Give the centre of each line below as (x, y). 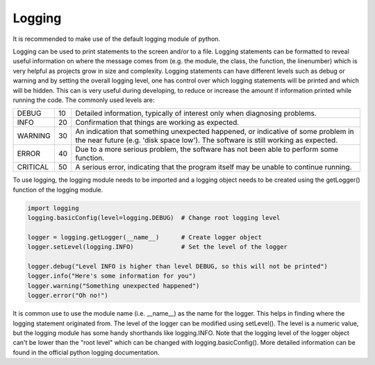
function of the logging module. (58, 189)
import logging (53, 208)
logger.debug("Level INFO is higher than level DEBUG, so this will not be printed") (177, 266)
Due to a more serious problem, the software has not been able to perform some (207, 149)
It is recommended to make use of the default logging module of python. (117, 39)
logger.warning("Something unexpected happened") (114, 286)
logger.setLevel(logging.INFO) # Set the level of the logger (158, 247)
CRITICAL (33, 167)
